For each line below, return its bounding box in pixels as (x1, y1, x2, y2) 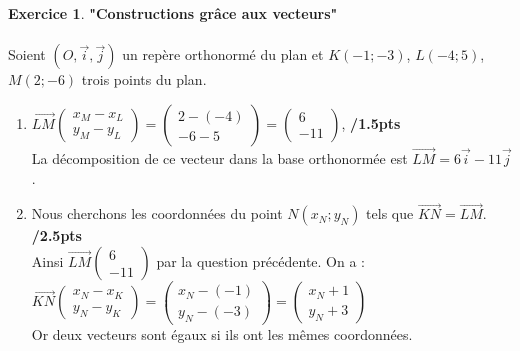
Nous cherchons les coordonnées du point (31, 203, 283, 224)
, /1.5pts (341, 112, 401, 133)
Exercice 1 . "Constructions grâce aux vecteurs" (8, 3, 338, 23)
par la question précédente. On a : (156, 251, 366, 271)
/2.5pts (31, 225, 82, 246)
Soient (8, 44, 46, 65)
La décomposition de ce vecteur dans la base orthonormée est (31, 148, 408, 168)
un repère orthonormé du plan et (122, 44, 324, 65)
